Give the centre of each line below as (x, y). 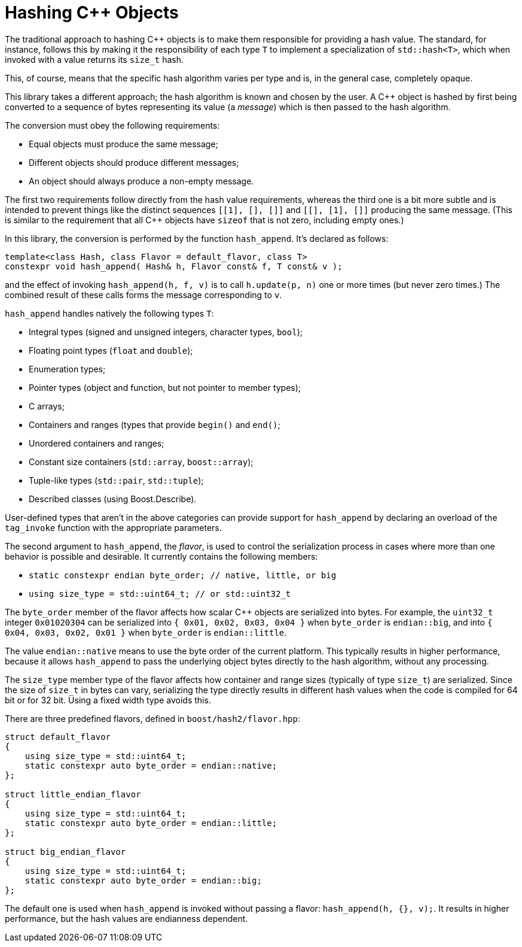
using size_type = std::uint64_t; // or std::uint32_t (160, 594)
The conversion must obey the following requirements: (112, 125)
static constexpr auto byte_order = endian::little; (151, 823)
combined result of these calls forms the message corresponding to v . (144, 295)
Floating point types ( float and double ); (111, 350)
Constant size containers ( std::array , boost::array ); (141, 462)
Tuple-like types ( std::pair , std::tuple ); (116, 480)
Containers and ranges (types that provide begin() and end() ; (155, 424)
